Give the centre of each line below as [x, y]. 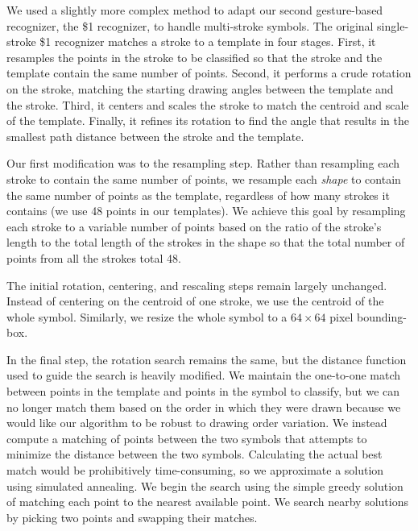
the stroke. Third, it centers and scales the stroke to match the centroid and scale [208, 104]
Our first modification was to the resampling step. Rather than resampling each [203, 163]
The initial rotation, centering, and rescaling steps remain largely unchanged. [197, 285]
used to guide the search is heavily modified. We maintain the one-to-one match [204, 375]
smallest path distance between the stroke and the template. [155, 136]
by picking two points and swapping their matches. [132, 517]
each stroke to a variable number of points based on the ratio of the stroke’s [194, 226]
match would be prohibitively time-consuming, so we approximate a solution [195, 470]
